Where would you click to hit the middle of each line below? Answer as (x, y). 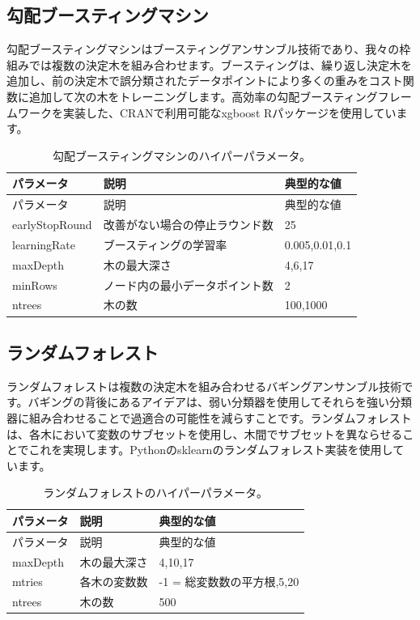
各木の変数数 (114, 582)
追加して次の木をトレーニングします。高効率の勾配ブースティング (203, 96)
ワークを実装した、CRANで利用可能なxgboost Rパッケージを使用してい (207, 112)
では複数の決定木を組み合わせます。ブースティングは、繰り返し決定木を (221, 64)
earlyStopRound (52, 225)
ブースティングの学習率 (165, 244)
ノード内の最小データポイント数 (188, 285)
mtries (28, 582)
